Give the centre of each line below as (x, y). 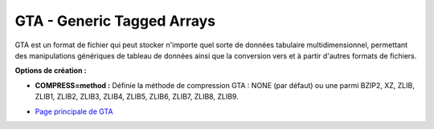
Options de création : (51, 71)
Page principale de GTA (74, 111)
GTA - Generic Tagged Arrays (115, 21)
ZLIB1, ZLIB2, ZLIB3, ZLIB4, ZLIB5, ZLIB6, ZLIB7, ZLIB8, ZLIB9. (137, 97)
